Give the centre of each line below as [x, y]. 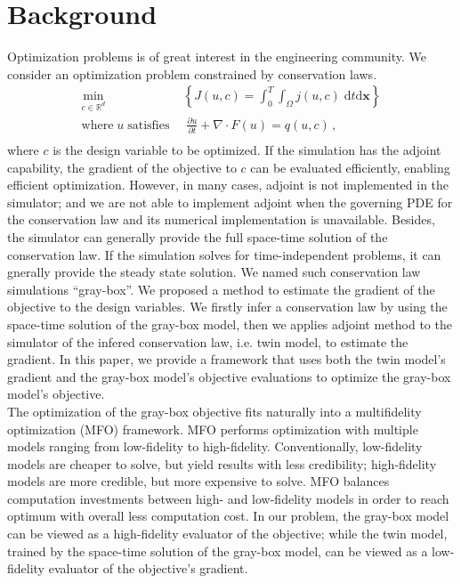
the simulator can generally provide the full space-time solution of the [198, 236]
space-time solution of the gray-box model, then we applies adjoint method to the [230, 324]
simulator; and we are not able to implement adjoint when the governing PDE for [230, 202]
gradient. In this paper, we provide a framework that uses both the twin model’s [226, 359]
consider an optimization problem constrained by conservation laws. [192, 73]
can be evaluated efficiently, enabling [350, 167]
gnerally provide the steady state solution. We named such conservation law [214, 272]
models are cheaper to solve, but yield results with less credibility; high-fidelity [222, 463]
